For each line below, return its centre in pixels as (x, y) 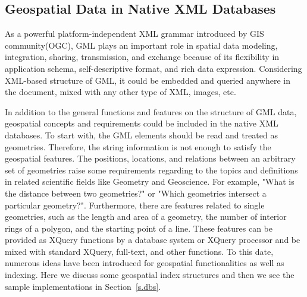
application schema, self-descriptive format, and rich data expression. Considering (153, 68)
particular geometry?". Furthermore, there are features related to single (135, 205)
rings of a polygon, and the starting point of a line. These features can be (139, 228)
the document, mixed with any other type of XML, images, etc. (120, 92)
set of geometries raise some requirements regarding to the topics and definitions (151, 170)
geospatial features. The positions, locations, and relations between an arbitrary (150, 158)
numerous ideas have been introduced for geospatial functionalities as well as (145, 263)
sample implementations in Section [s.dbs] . (83, 286)
